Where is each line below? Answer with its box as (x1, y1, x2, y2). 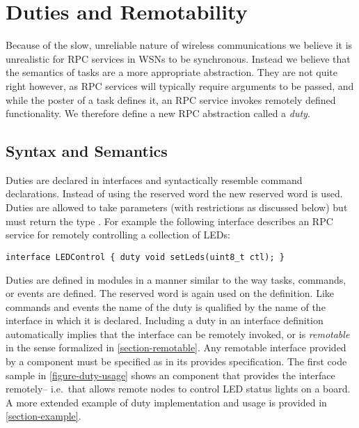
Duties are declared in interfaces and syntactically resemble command (6, 172, 303, 187)
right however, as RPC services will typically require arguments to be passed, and (6, 78, 354, 93)
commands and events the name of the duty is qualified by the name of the (6, 299, 326, 314)
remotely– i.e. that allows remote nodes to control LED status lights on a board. (6, 381, 351, 396)
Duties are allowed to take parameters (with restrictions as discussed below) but (6, 200, 348, 215)
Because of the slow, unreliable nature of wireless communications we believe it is (6, 38, 353, 52)
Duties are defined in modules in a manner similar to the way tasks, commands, (6, 272, 346, 286)
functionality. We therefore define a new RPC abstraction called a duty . (6, 106, 310, 121)
